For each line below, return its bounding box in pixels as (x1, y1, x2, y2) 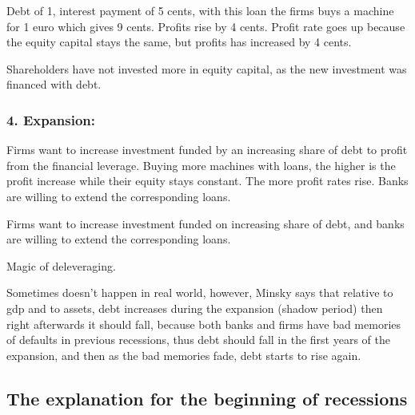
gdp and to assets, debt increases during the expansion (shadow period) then (6, 299, 383, 316)
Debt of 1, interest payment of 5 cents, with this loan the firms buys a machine (6, 2, 394, 18)
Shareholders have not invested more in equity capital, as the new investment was (6, 60, 407, 77)
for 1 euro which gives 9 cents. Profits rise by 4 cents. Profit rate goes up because (6, 18, 405, 34)
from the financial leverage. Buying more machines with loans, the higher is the (6, 156, 396, 173)
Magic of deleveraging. (6, 257, 116, 274)
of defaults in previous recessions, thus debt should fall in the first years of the (6, 331, 390, 348)
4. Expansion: (6, 109, 95, 129)
